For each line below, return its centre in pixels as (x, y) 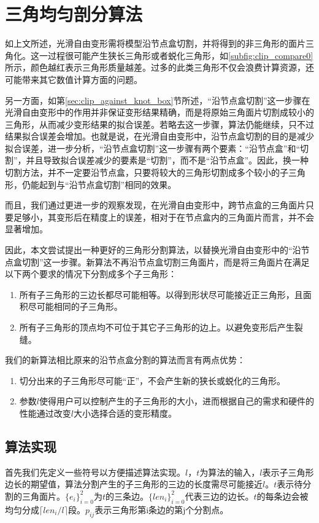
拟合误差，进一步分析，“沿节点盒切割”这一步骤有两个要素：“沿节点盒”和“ (153, 148)
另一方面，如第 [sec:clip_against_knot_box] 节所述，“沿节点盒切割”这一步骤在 (158, 100)
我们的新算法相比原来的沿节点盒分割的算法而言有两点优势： (125, 360)
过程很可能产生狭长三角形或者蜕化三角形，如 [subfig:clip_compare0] (180, 55)
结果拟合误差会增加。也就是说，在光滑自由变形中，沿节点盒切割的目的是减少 (159, 136)
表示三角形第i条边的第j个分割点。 (162, 509)
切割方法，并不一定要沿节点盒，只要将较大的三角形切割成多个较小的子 (147, 172)
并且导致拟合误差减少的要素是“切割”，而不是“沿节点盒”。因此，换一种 (167, 160)
